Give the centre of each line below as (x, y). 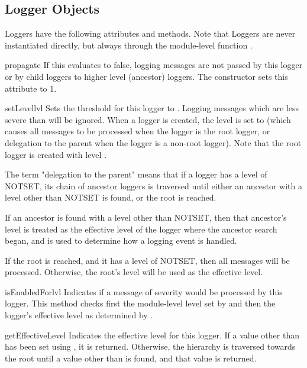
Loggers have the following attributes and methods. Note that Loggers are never (150, 33)
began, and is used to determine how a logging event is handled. (121, 241)
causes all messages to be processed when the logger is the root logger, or (138, 131)
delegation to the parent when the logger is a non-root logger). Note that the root (153, 142)
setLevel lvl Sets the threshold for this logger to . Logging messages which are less (152, 108)
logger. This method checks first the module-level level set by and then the (140, 303)
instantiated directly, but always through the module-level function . (129, 45)
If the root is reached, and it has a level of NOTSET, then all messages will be (147, 260)
